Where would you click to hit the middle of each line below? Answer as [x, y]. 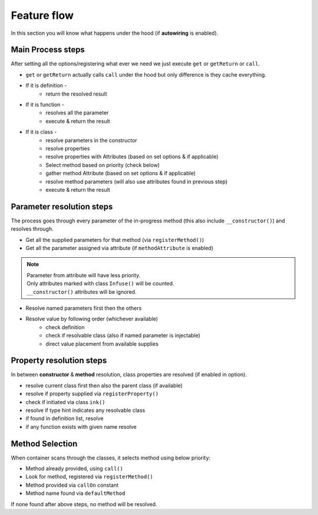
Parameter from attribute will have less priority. [84, 275]
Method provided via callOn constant [72, 485]
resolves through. [32, 229]
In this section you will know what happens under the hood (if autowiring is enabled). [115, 33]
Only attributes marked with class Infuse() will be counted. [100, 284]
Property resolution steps [59, 361]
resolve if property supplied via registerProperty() [92, 394]
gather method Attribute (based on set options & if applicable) [121, 173]
